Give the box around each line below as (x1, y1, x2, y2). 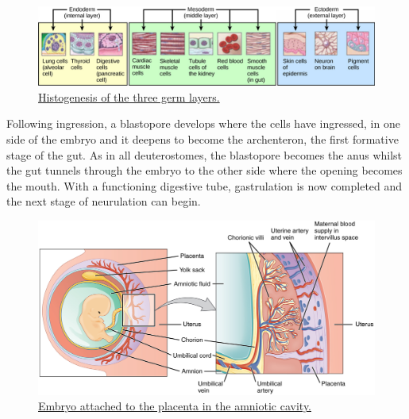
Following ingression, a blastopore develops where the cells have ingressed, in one (6, 115, 400, 132)
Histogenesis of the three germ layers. (38, 88, 220, 105)
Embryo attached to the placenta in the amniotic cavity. (38, 398, 312, 414)
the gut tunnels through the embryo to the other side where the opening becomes (6, 162, 403, 179)
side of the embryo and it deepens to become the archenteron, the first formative (6, 130, 399, 147)
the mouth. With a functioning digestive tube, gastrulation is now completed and (6, 177, 403, 194)
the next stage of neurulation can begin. (6, 193, 201, 209)
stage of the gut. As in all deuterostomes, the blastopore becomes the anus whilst (6, 146, 403, 163)
